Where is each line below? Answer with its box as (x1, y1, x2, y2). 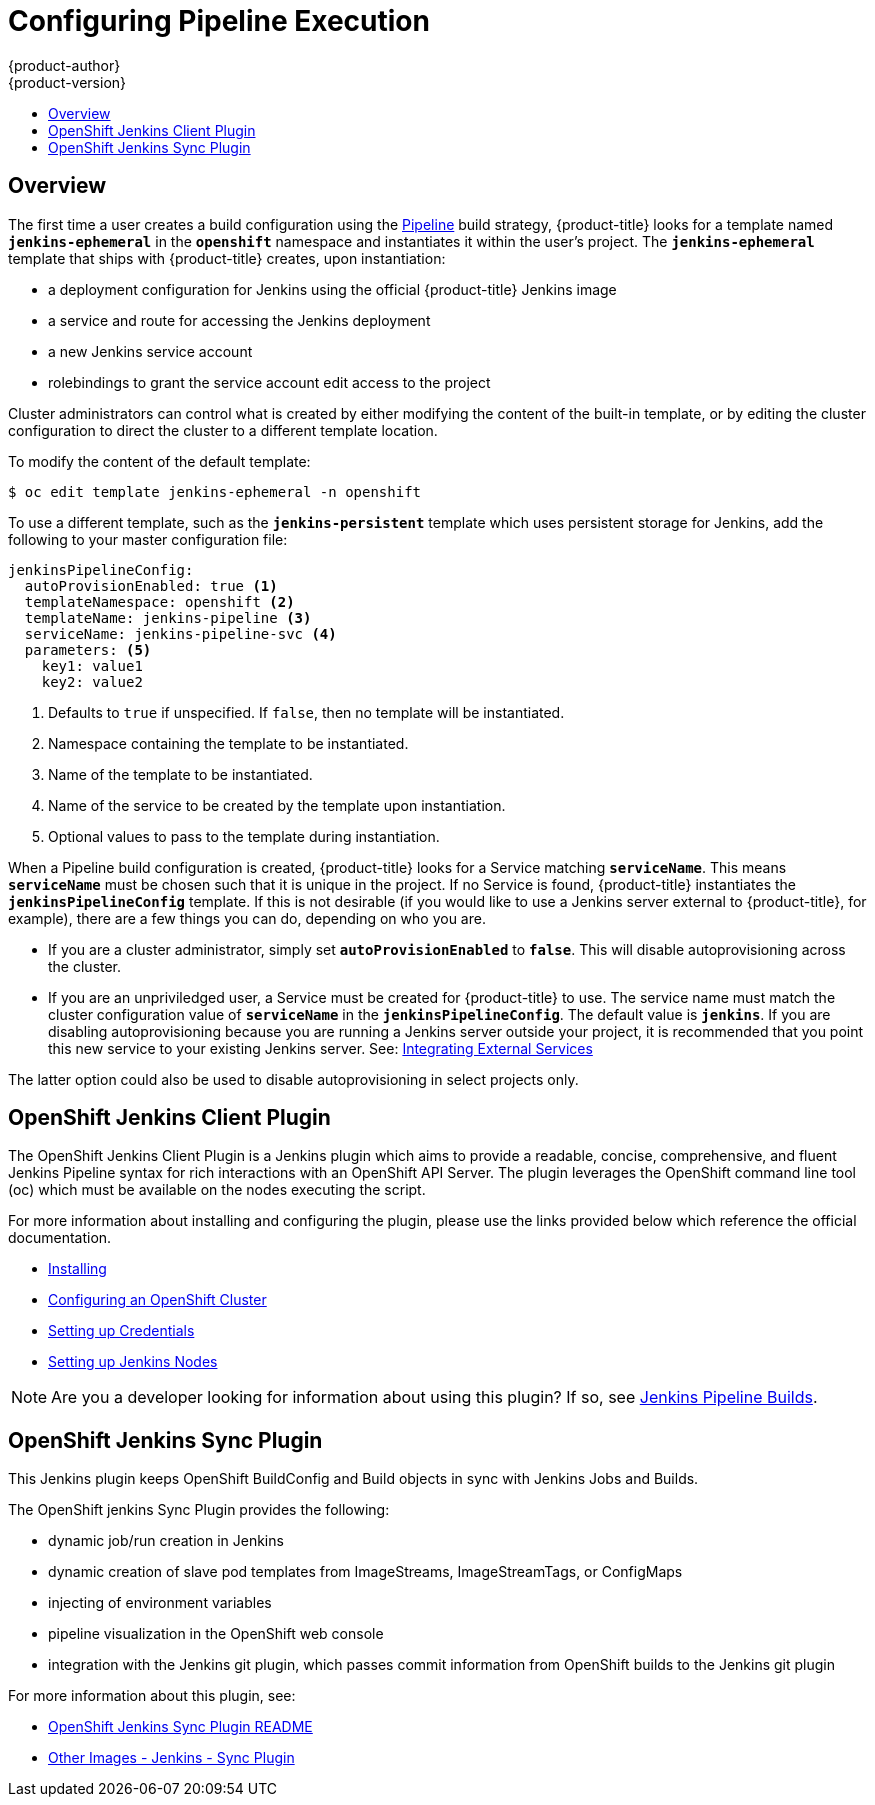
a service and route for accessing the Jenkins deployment (48, 311, 431, 329)
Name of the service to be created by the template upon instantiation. (48, 796, 506, 814)
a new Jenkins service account (48, 342, 253, 360)
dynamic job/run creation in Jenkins (48, 1532, 284, 1550)
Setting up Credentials (48, 1322, 195, 1340)
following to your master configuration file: (8, 530, 288, 548)
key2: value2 (41, 673, 143, 690)
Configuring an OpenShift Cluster (48, 1291, 267, 1309)
